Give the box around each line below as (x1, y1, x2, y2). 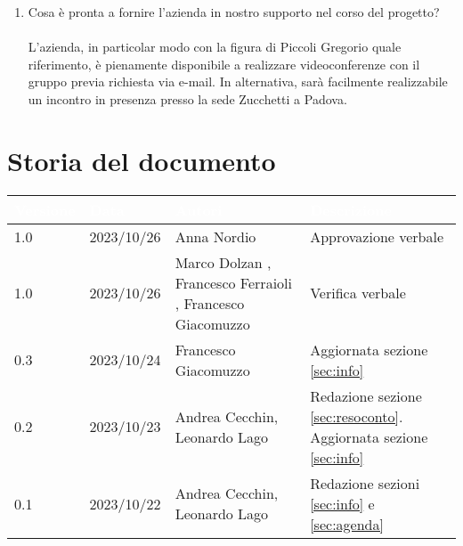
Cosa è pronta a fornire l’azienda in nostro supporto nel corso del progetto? (28, 3, 440, 20)
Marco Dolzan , (175, 251, 272, 273)
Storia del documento (7, 142, 276, 178)
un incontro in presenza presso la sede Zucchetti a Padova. (28, 89, 347, 108)
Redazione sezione (310, 385, 422, 406)
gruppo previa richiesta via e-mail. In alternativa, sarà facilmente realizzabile (28, 72, 448, 91)
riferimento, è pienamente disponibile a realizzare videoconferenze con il (28, 54, 420, 73)
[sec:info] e (310, 493, 375, 514)
